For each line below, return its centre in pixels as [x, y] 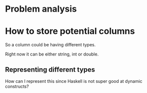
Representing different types [50, 69]
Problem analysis [41, 9]
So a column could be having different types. [50, 45]
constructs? [17, 86]
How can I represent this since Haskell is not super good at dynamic [74, 81]
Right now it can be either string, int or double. [52, 54]
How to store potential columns [70, 31]
